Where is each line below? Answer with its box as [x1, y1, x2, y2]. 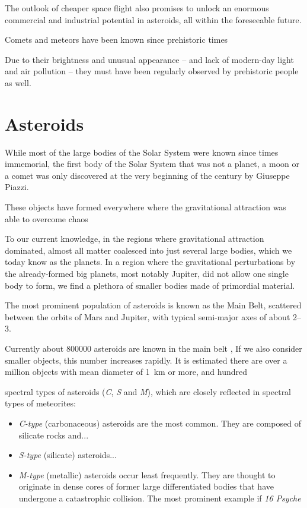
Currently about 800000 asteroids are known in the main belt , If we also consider [5, 342, 302, 354]
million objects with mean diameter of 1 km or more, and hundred [5, 365, 247, 378]
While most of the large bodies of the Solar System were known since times [5, 146, 279, 158]
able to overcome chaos [5, 212, 88, 225]
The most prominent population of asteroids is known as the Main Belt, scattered [5, 299, 302, 311]
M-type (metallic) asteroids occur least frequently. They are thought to [18, 468, 276, 481]
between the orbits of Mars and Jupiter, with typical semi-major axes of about [5, 310, 290, 323]
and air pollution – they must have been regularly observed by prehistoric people [5, 65, 299, 77]
